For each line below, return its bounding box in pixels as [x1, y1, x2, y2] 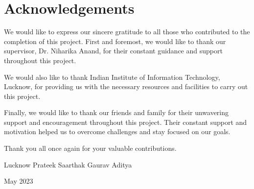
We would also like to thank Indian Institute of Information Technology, [4, 71, 220, 82]
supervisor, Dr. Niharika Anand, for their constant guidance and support [4, 46, 223, 56]
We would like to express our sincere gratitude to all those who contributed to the [4, 26, 250, 37]
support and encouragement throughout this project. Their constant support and [4, 117, 247, 127]
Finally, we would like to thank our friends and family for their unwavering [4, 107, 229, 118]
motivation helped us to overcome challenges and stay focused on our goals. [4, 126, 231, 137]
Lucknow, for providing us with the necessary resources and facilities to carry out [4, 81, 248, 92]
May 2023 [4, 176, 33, 186]
